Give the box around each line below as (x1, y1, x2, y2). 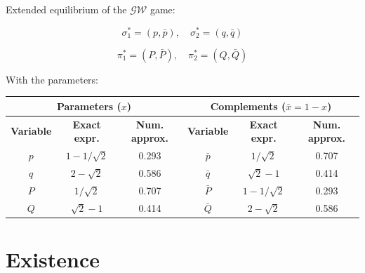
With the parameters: (6, 72, 98, 86)
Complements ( (210, 98, 286, 113)
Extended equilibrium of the (6, 2, 127, 16)
